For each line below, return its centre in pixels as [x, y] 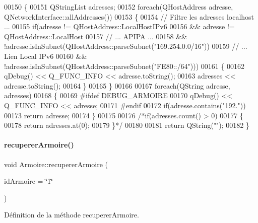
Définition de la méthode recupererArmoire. [72, 215]
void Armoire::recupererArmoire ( [56, 164]
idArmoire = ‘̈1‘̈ [28, 181]
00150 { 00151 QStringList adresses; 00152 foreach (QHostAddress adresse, [119, 7]
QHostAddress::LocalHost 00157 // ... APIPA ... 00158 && [96, 36]
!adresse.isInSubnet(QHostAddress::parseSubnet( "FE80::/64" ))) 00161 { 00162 [124, 66]
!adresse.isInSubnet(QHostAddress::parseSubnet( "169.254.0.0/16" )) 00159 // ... [126, 46]
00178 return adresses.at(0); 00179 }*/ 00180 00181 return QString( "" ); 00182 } [127, 125]
